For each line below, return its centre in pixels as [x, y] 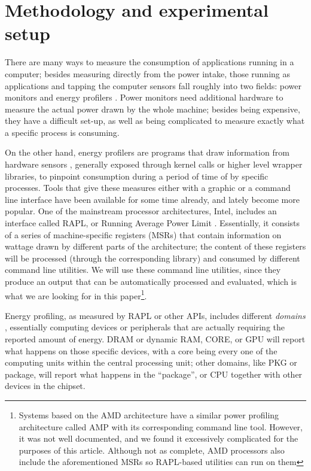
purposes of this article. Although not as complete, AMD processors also [152, 450]
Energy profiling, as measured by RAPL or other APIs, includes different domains [155, 315]
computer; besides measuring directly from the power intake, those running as [148, 73]
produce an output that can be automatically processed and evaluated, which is [151, 281]
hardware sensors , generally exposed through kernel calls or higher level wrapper [154, 164]
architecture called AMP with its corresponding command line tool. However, [161, 426]
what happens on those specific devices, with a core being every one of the [141, 350]
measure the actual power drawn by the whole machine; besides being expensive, [153, 109]
